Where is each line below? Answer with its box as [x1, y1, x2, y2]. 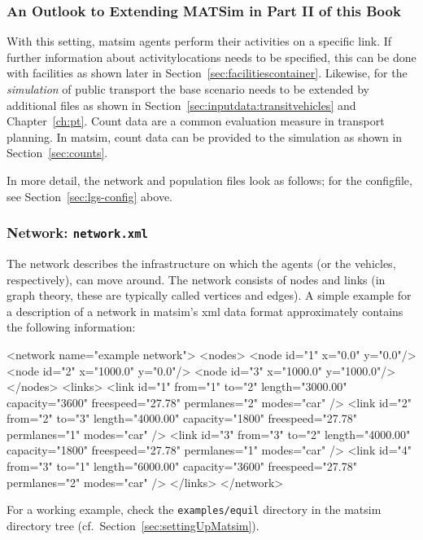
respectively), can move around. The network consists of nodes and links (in [7, 270, 386, 288]
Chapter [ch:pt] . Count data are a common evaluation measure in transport [7, 112, 385, 130]
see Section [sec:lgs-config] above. [7, 187, 172, 204]
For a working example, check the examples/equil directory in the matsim [7, 501, 382, 518]
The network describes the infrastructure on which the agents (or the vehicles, [7, 254, 396, 271]
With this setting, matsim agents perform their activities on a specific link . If [7, 33, 392, 50]
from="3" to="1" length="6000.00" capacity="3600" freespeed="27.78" [7, 458, 357, 475]
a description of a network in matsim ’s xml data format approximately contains [7, 302, 403, 319]
